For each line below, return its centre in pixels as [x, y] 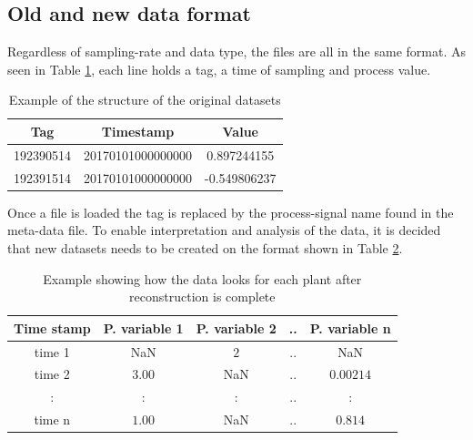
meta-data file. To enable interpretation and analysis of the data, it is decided [224, 230]
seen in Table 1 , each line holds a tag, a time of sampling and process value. [219, 69]
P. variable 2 [236, 327]
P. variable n [350, 327]
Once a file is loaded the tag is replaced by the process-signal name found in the [231, 212]
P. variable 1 [143, 327]
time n [52, 420]
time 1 [52, 351]
